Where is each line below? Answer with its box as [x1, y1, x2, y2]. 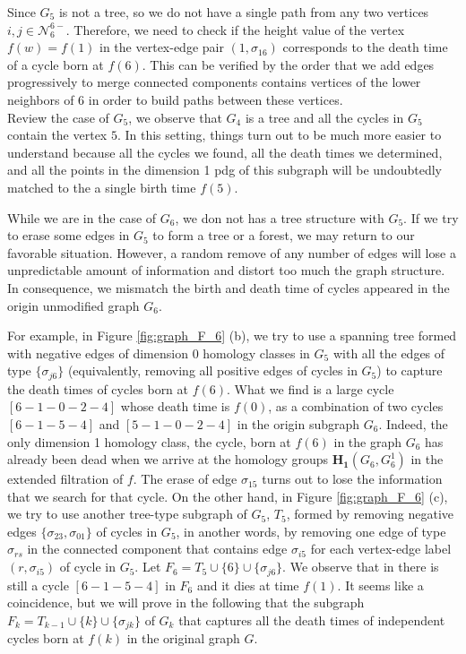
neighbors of [7, 90, 74, 108]
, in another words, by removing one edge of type [176, 521, 446, 540]
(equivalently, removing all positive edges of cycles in [67, 361, 358, 380]
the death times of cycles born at [7, 379, 189, 398]
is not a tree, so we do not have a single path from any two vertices [58, 3, 429, 21]
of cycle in [59, 557, 116, 576]
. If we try [403, 208, 459, 227]
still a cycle [7, 575, 69, 594]
